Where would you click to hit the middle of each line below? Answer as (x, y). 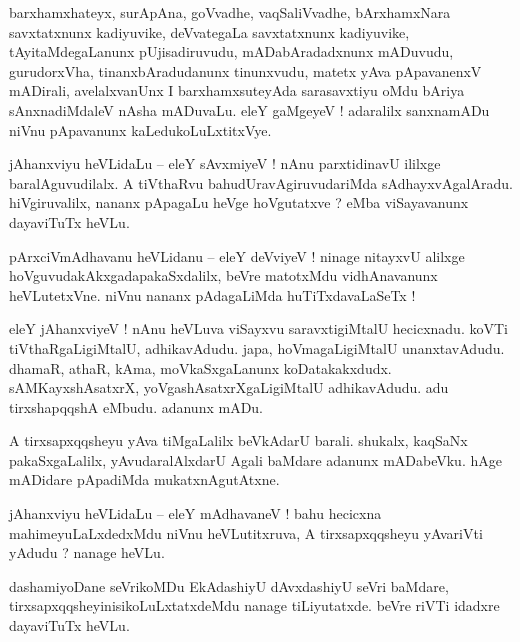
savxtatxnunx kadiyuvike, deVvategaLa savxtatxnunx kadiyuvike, (209, 31)
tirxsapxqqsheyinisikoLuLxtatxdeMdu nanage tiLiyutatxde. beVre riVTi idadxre (254, 605)
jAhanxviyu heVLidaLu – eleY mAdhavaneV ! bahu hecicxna (195, 513)
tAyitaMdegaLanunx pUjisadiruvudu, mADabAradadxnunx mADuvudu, (231, 51)
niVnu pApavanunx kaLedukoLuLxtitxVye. (140, 129)
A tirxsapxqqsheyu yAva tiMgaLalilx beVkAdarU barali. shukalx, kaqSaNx (238, 440)
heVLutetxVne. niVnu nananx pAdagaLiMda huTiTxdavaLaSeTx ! (212, 294)
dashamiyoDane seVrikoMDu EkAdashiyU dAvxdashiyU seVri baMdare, (229, 585)
